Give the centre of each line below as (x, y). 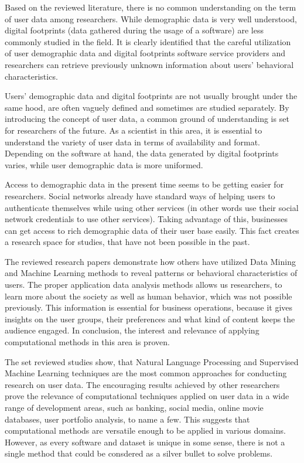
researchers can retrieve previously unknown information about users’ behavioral (149, 64)
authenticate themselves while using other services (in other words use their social (152, 207)
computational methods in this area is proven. (87, 342)
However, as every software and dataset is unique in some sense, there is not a (145, 442)
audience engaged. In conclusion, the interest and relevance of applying (132, 330)
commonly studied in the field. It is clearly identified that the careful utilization (148, 41)
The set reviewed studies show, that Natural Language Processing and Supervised (152, 361)
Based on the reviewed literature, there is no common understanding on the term (151, 7)
